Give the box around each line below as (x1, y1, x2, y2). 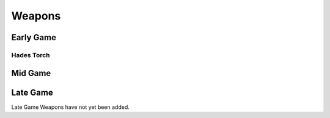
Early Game (11, 32, 56, 43)
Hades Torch (11, 50, 50, 59)
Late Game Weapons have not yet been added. (11, 103, 130, 111)
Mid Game (11, 68, 51, 78)
